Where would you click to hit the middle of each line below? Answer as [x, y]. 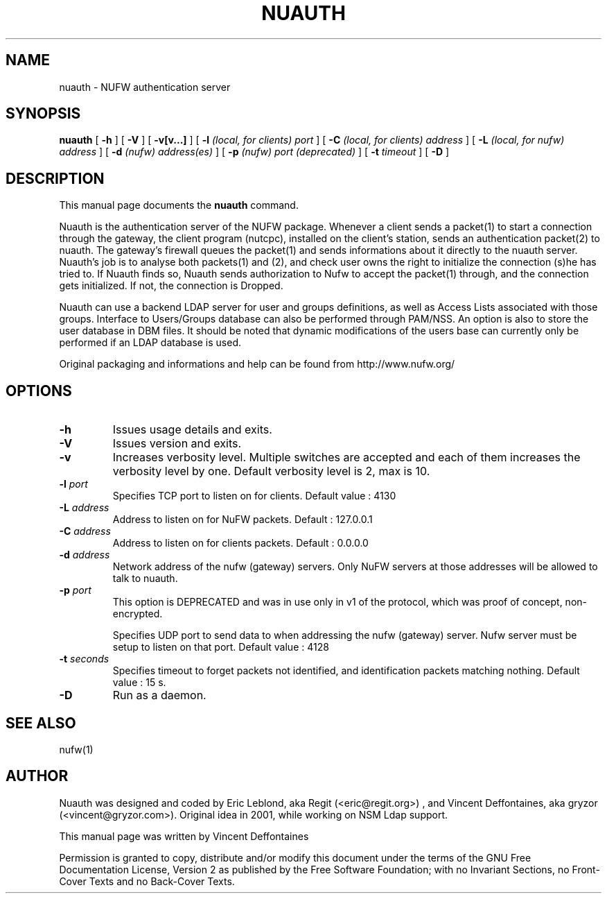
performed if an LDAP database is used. [150, 343]
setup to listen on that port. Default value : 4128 [221, 647]
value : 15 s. [139, 683]
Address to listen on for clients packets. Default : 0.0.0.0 [240, 543]
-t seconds [84, 659]
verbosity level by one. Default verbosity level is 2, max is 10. [271, 471]
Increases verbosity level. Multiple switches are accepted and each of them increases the [346, 457]
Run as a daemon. [159, 695]
